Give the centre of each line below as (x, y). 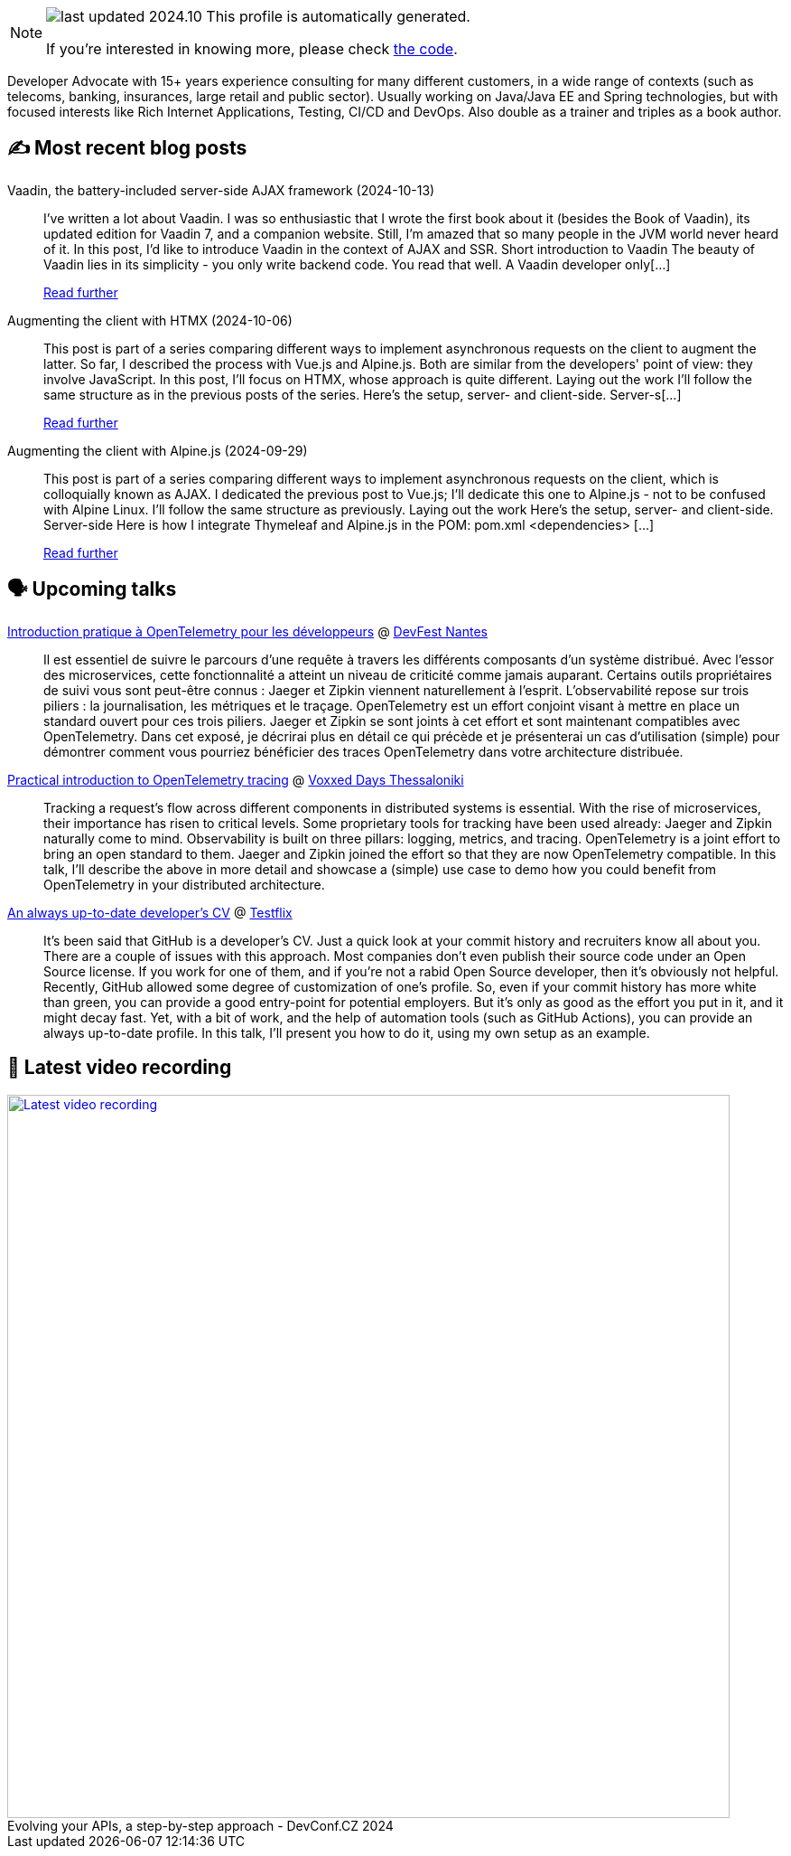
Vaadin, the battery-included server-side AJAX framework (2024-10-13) (221, 190)
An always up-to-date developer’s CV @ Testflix (150, 912)
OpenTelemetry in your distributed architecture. (184, 884)
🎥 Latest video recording (120, 1068)
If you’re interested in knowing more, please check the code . (252, 49)
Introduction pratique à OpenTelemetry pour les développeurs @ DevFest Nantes (247, 631)
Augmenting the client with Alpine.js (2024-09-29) (158, 450)
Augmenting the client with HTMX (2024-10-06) (150, 320)
